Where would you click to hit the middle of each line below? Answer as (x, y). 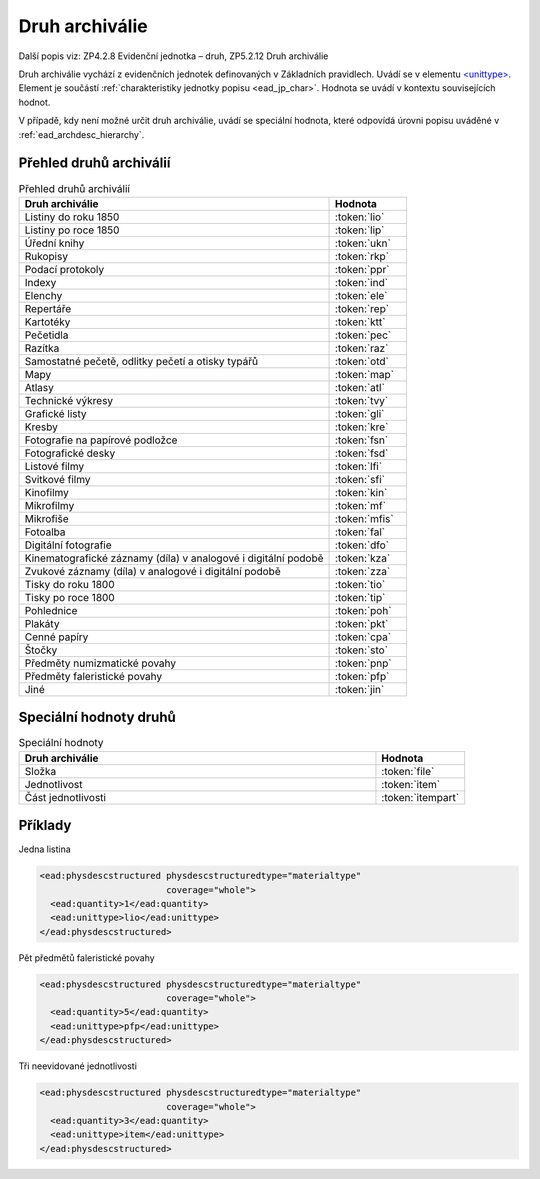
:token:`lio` (360, 217)
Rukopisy (46, 256)
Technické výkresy (69, 400)
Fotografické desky (70, 453)
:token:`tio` (360, 584)
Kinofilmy (47, 492)
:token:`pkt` (362, 623)
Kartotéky (47, 322)
